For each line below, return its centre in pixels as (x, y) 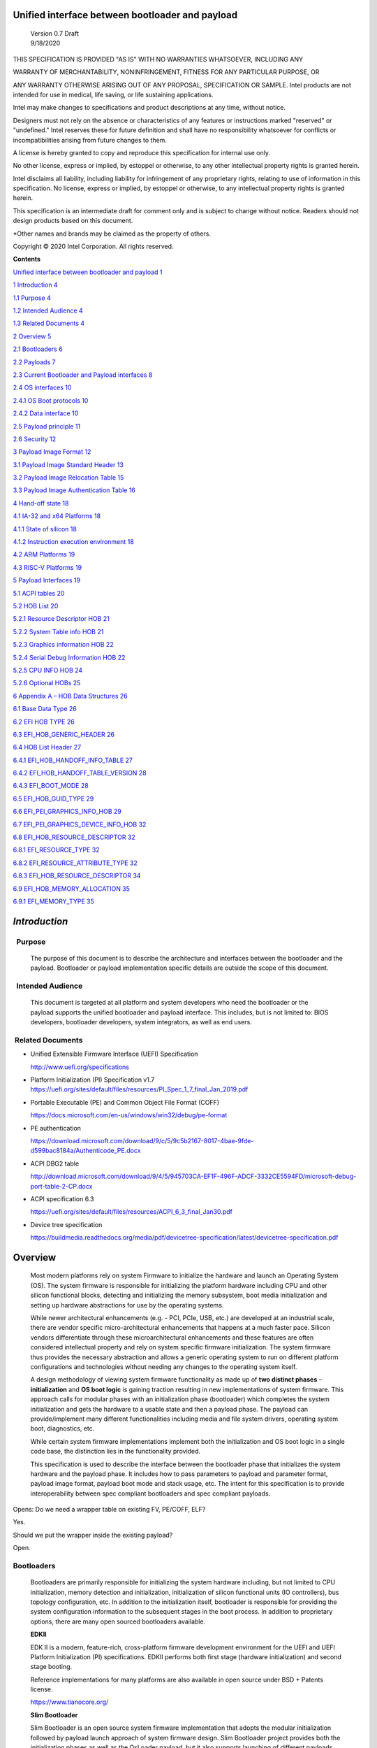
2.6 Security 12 (34, 439)
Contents (27, 259)
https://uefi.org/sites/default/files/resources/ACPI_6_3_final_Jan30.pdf (132, 1212)
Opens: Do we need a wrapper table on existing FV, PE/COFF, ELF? (109, 1510)
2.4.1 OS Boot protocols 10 (51, 400)
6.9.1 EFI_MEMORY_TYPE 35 (53, 901)
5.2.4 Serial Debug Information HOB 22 (69, 657)
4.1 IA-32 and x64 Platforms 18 (57, 516)
